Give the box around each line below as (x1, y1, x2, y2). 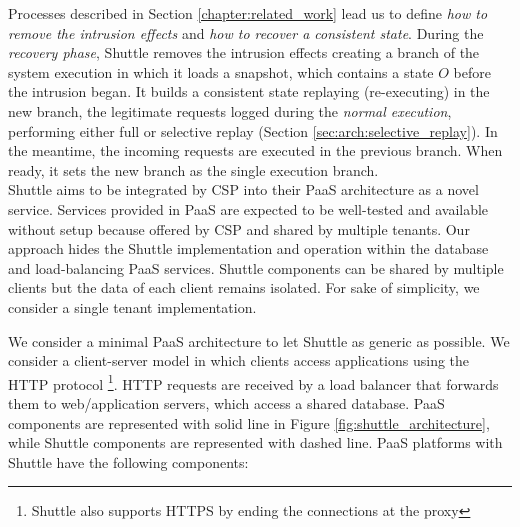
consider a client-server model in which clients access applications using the (8, 350, 470, 371)
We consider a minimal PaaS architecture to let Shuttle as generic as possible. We (8, 330, 510, 351)
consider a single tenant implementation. (8, 296, 257, 317)
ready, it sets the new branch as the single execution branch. (8, 159, 379, 180)
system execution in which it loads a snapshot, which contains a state (8, 61, 434, 82)
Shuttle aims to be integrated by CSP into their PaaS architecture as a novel (8, 179, 479, 200)
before (453, 61, 491, 82)
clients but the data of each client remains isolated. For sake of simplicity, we (8, 277, 480, 298)
